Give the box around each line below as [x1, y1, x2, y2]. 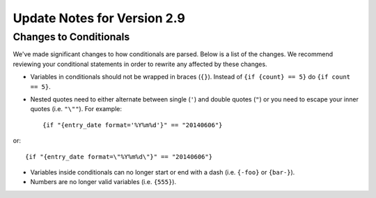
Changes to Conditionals [13, 31, 130, 43]
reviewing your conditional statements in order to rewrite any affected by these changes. [13, 60, 267, 68]
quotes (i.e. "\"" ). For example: [30, 105, 122, 113]
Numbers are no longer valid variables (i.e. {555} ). [30, 178, 177, 186]
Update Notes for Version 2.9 [13, 10, 186, 26]
